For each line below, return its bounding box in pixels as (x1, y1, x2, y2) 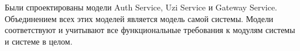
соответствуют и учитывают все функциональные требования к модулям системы (5, 24, 295, 36)
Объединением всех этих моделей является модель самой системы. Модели (5, 12, 274, 24)
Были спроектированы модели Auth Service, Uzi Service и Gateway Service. (5, 1, 277, 13)
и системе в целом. (5, 35, 73, 47)
